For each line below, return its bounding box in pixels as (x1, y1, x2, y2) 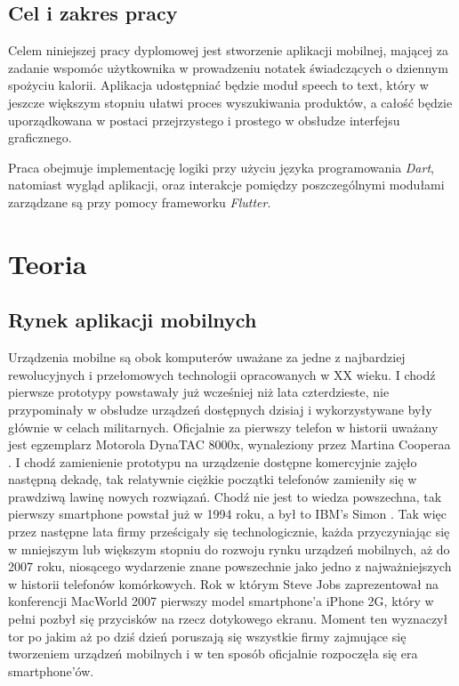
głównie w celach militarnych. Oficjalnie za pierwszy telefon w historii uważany (8, 417, 439, 436)
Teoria (8, 245, 87, 281)
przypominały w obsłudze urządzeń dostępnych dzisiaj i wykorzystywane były (8, 399, 432, 418)
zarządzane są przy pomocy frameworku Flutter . (8, 192, 271, 211)
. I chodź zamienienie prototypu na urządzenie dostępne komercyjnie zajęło (8, 452, 417, 471)
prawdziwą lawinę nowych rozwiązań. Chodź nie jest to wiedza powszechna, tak (8, 487, 442, 505)
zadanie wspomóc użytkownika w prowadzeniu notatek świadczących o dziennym (8, 58, 448, 77)
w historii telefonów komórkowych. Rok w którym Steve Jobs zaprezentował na (8, 574, 439, 593)
